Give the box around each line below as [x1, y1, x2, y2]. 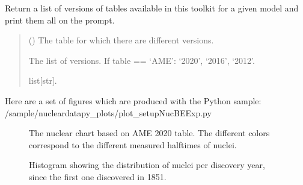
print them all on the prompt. [5, 13, 115, 26]
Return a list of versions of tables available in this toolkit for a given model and [5, 2, 299, 14]
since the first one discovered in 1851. [29, 170, 167, 183]
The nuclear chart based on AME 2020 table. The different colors [29, 127, 270, 139]
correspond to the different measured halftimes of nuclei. [29, 138, 237, 151]
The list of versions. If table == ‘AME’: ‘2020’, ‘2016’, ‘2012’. [28, 54, 255, 66]
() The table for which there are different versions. [28, 34, 214, 46]
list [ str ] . [28, 74, 57, 87]
